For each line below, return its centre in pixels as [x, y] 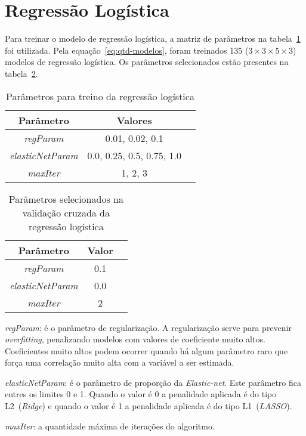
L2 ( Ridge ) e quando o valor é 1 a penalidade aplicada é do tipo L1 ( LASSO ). [149, 406]
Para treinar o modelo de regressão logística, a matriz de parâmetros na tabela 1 [153, 38]
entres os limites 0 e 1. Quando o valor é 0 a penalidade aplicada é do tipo [141, 394]
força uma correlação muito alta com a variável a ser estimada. [120, 362]
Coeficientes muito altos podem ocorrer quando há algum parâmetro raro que [146, 350]
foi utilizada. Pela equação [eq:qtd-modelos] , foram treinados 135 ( [127, 50]
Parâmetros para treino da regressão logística [100, 96]
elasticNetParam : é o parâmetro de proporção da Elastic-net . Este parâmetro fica [153, 382]
